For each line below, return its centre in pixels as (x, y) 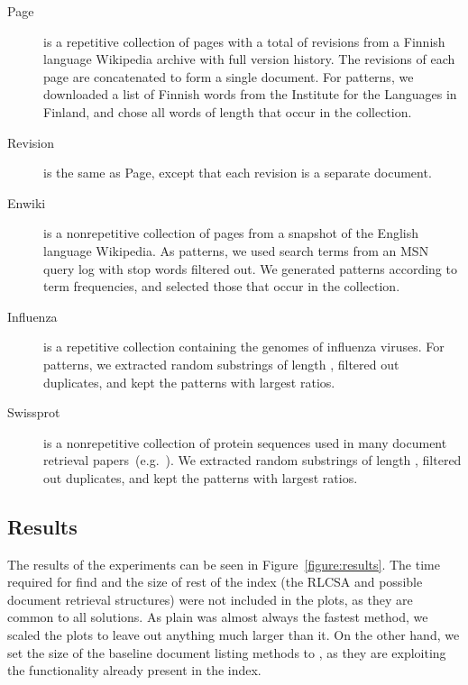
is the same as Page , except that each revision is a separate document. (238, 173)
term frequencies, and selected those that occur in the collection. (222, 286)
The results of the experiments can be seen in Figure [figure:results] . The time (224, 564)
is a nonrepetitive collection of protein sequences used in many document (245, 442)
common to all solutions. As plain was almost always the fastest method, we (218, 617)
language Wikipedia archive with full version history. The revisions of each (249, 59)
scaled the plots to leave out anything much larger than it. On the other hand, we (234, 635)
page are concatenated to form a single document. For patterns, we (229, 76)
